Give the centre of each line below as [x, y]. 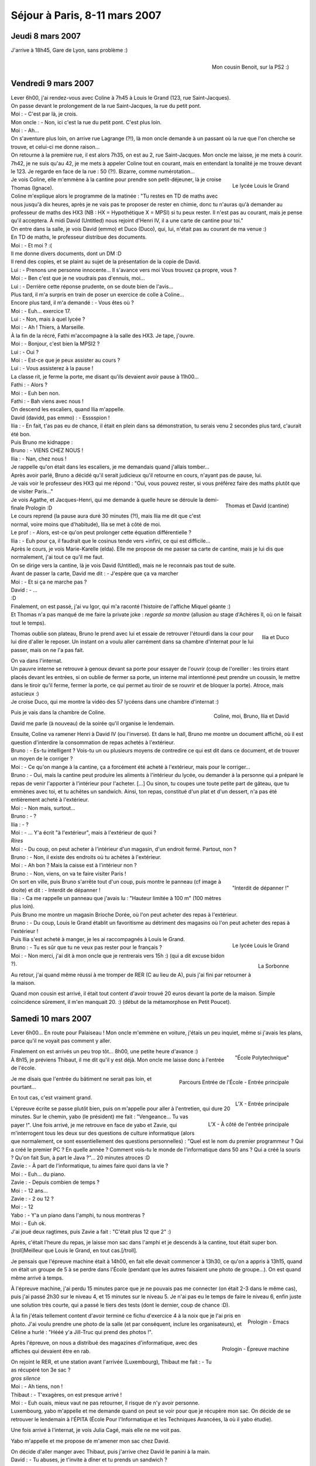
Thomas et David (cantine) [257, 506]
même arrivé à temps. [37, 1278]
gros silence [25, 1378]
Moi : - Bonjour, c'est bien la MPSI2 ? [55, 344]
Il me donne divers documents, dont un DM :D [66, 253]
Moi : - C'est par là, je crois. [44, 114]
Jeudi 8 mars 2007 [46, 36]
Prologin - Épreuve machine [255, 1349]
